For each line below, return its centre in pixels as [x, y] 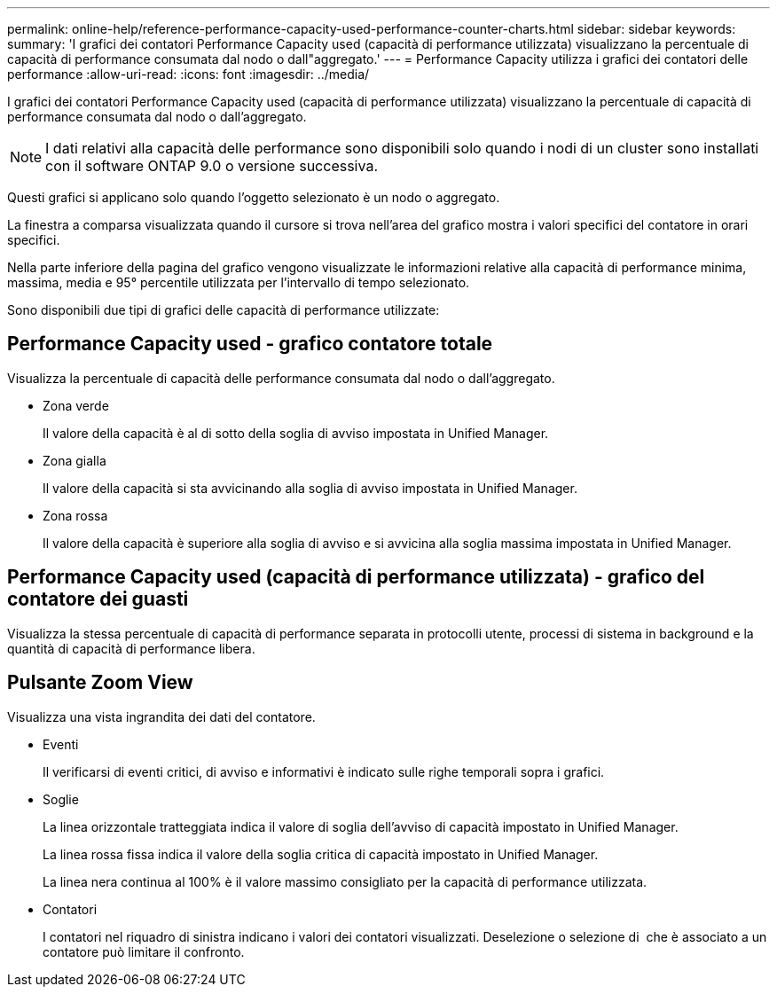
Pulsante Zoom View [100, 683]
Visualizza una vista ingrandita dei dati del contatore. [161, 716]
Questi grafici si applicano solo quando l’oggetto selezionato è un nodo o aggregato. [254, 197]
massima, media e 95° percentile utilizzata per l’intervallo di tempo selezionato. [239, 282]
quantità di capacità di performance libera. [131, 648]
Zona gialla [75, 460]
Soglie [61, 799]
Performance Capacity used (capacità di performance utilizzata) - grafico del [356, 577]
